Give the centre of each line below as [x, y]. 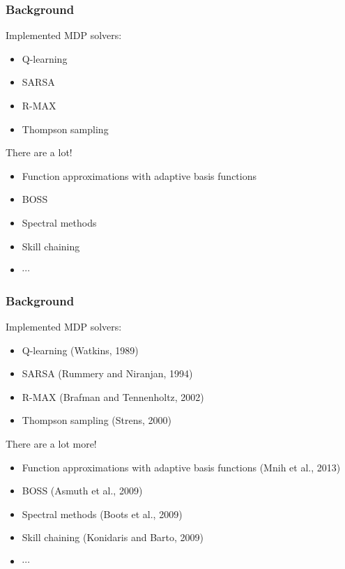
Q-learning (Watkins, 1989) [80, 350]
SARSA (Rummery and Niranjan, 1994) [107, 373]
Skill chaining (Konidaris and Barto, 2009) [113, 537]
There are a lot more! [51, 443]
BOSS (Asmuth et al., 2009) [82, 491]
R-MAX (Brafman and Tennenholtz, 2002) [113, 396]
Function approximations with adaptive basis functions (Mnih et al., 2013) [181, 467]
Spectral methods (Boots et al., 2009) [102, 514]
